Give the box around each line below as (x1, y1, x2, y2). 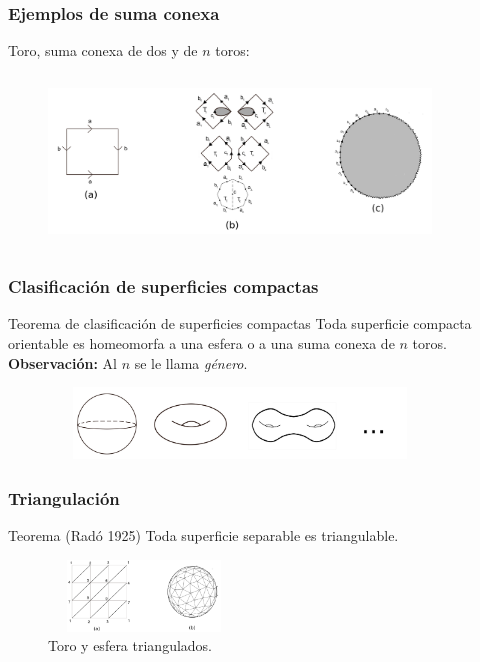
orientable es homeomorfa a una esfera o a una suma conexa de (8, 333, 395, 354)
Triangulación (8, 485, 120, 510)
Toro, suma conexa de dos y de (8, 40, 198, 61)
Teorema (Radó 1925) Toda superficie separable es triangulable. (8, 525, 399, 546)
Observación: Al (8, 352, 117, 373)
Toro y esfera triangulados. (48, 635, 213, 656)
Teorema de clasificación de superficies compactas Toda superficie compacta (8, 313, 472, 334)
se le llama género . (134, 352, 248, 373)
